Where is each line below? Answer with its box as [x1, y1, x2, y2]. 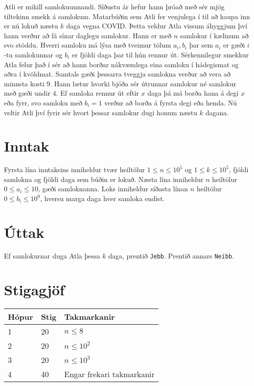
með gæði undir [4, 88, 50, 98]
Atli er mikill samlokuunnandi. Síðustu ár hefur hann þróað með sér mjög [4, 1, 225, 11]
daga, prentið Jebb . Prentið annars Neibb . [108, 250, 234, 260]
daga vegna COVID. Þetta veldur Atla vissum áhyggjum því [66, 21, 248, 31]
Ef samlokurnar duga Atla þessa [4, 250, 100, 260]
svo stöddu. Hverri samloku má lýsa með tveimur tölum [4, 40, 171, 50]
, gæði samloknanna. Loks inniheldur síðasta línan [38, 183, 188, 194]
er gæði [223, 40, 245, 50]
